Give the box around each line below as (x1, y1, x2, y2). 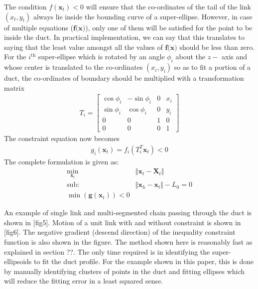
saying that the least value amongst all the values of (4, 41, 163, 52)
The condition (4, 1, 47, 11)
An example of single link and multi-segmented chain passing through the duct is (4, 207, 252, 218)
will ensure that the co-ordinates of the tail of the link (86, 1, 251, 11)
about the (175, 51, 206, 62)
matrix (4, 82, 24, 93)
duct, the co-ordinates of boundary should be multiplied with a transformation (4, 73, 244, 83)
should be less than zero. (179, 41, 255, 52)
